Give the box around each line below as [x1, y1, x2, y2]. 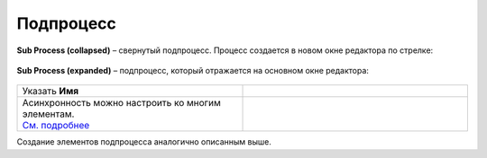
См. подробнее [22, 119, 90, 132]
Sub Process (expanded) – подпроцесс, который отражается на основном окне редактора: [16, 65, 370, 75]
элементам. [22, 108, 75, 120]
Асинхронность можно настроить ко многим [22, 97, 221, 110]
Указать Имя [22, 85, 79, 98]
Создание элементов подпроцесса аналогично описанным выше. [16, 136, 272, 147]
